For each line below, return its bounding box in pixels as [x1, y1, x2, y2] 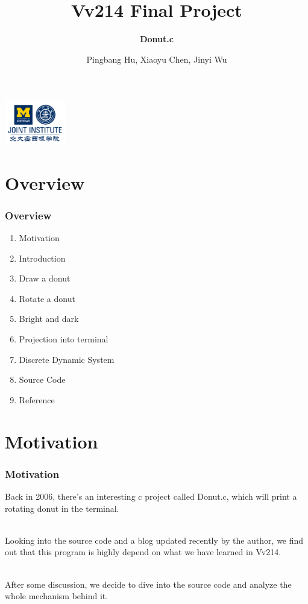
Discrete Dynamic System [19, 353, 115, 365]
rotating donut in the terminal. [5, 502, 119, 514]
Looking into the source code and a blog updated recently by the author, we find [5, 533, 304, 546]
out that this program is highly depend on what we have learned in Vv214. [5, 546, 281, 558]
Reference [19, 393, 55, 406]
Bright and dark [19, 312, 79, 325]
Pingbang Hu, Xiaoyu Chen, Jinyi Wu [86, 52, 227, 65]
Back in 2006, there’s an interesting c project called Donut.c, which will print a [5, 490, 297, 503]
